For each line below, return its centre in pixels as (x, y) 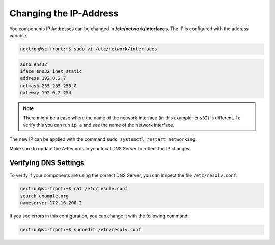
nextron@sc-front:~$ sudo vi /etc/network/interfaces (89, 49)
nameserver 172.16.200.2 (51, 203)
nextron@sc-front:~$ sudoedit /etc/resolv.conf (80, 230)
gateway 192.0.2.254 (46, 93)
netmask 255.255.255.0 (48, 86)
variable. (19, 35)
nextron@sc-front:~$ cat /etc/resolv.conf (74, 189)
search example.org (44, 196)
